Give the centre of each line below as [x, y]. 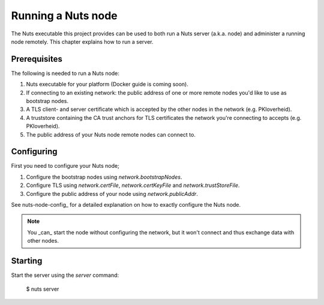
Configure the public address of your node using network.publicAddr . [112, 194]
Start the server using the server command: [65, 275]
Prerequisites [37, 59]
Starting [27, 261]
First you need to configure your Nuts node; [65, 166]
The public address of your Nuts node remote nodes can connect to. [111, 134]
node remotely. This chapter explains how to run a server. [82, 41]
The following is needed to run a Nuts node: [65, 73]
